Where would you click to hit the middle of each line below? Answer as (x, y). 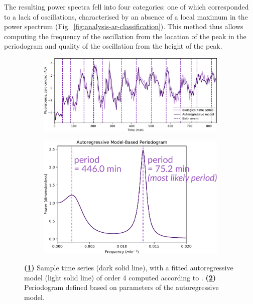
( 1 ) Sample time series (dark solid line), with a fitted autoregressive (129, 268)
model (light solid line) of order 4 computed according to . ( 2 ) (120, 277)
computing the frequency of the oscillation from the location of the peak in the (125, 36)
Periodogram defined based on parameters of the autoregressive (121, 287)
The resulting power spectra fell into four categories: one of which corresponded (126, 7)
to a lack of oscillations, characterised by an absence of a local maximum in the (126, 16)
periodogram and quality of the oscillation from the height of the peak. (113, 46)
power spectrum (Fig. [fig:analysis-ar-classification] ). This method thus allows (124, 26)
